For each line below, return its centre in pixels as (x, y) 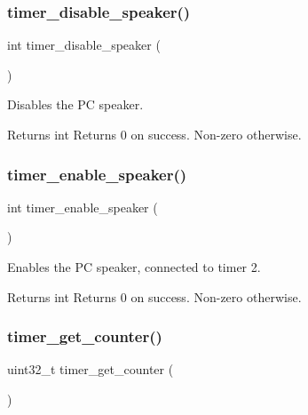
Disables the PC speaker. (75, 104)
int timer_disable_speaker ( (84, 45)
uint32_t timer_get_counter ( (91, 369)
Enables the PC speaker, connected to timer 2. (134, 267)
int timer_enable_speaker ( (83, 207)
